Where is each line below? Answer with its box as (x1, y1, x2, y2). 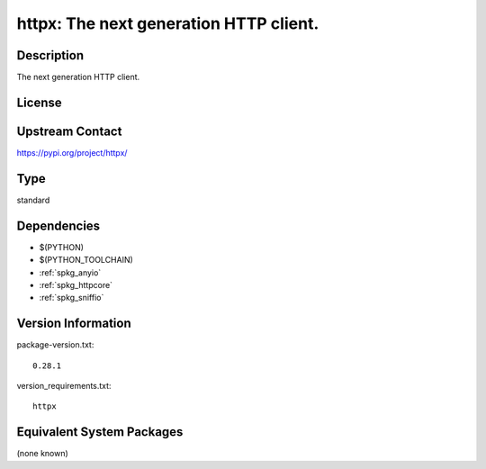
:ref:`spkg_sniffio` (39, 293, 104, 303)
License (16, 95, 62, 110)
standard (16, 194, 50, 205)
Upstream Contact (16, 123, 122, 139)
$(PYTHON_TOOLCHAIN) (39, 255, 134, 266)
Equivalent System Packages (16, 424, 184, 440)
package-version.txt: (16, 339, 94, 350)
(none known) (16, 448, 69, 459)
